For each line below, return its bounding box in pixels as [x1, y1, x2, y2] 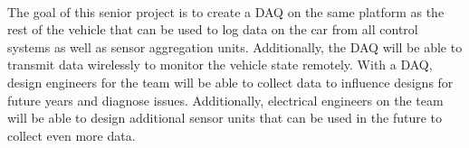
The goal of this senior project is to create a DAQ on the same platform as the [7, 2, 445, 21]
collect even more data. [7, 125, 136, 144]
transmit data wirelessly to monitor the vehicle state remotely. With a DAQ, [7, 55, 433, 74]
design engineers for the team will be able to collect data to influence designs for [7, 72, 454, 91]
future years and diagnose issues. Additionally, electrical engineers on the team [7, 90, 444, 109]
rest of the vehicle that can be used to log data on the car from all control [7, 20, 418, 39]
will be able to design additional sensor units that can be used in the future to [7, 108, 442, 127]
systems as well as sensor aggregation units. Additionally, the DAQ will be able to [7, 37, 463, 56]
